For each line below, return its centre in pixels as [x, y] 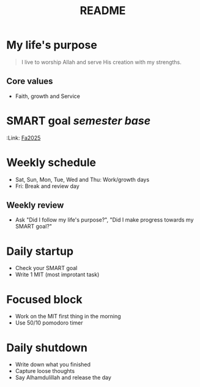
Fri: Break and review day [47, 186]
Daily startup [40, 251]
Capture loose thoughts [45, 371]
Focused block [44, 299]
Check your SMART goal [46, 268]
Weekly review [35, 205]
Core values [30, 81]
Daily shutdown [47, 348]
